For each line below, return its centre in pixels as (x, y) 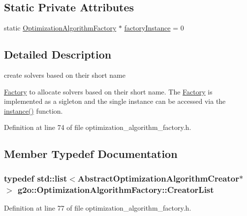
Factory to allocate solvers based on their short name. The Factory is (108, 91)
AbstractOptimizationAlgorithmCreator (158, 178)
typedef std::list (36, 178)
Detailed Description (58, 54)
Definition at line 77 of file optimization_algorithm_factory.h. (98, 207)
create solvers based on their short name (65, 75)
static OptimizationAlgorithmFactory (60, 28)
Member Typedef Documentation (91, 154)
